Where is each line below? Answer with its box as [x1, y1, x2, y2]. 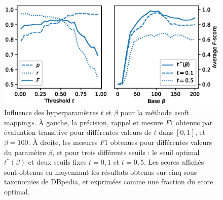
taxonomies [4, 176, 39, 187]
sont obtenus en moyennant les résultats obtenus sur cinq [4, 166, 181, 177]
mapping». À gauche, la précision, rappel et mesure [4, 117, 163, 127]
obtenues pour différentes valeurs [110, 136, 212, 147]
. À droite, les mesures [28, 136, 98, 147]
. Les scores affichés [143, 157, 204, 167]
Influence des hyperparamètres [4, 107, 99, 118]
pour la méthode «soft [120, 107, 190, 118]
